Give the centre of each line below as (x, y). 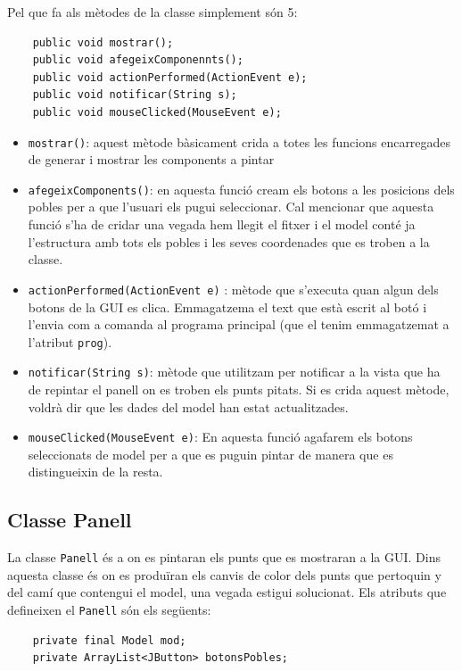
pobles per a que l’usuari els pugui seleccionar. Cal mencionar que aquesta (231, 207)
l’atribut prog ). (70, 341)
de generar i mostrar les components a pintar (151, 159)
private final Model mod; (109, 640)
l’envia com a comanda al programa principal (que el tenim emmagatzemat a (239, 324)
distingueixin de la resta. (95, 472)
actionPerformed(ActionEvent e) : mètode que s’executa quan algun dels (233, 289)
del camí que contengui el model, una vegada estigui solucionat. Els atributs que (227, 592)
